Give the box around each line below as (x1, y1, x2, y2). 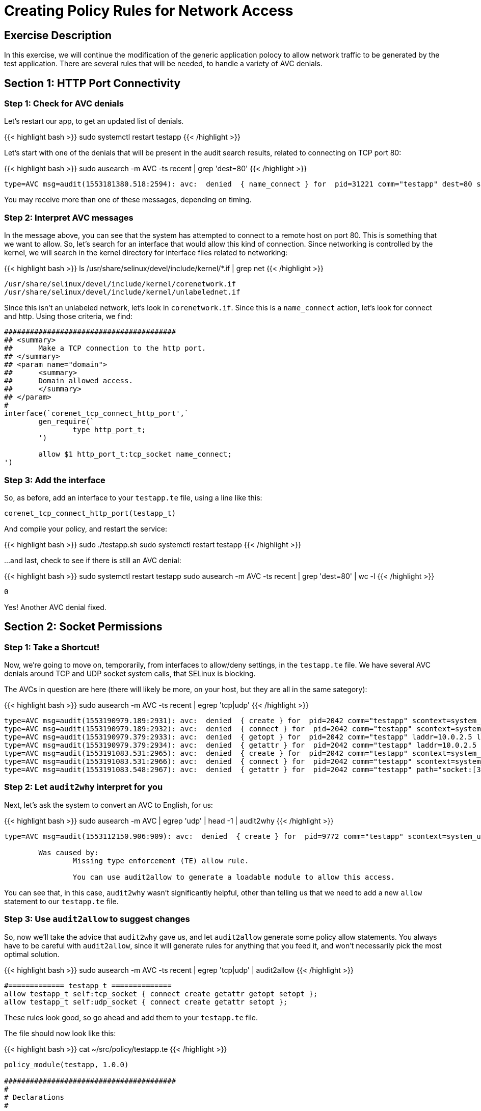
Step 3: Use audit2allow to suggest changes (4, 914, 190, 924)
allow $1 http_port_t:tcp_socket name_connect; (38, 450, 232, 459)
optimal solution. (4, 949, 60, 959)
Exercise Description (4, 29, 112, 42)
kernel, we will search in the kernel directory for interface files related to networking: (4, 248, 288, 257)
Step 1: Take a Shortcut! (4, 642, 100, 652)
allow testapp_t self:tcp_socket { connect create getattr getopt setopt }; (4, 989, 318, 998)
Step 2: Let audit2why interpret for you (4, 782, 163, 792)
